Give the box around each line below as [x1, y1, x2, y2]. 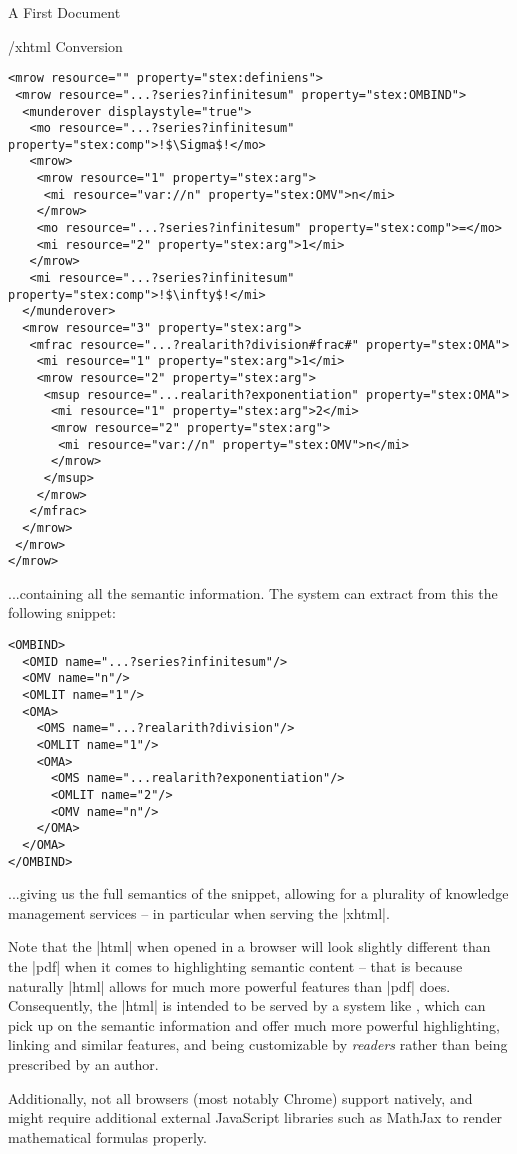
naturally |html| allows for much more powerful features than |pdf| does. [8, 975, 451, 996]
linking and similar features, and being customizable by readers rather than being [8, 1034, 508, 1055]
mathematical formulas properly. [8, 1126, 207, 1147]
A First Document [8, 2, 121, 22]
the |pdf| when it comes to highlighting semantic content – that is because [8, 956, 463, 977]
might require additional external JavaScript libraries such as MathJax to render [8, 1107, 503, 1128]
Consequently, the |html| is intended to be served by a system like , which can [8, 995, 486, 1016]
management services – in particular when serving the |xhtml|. [8, 902, 390, 923]
